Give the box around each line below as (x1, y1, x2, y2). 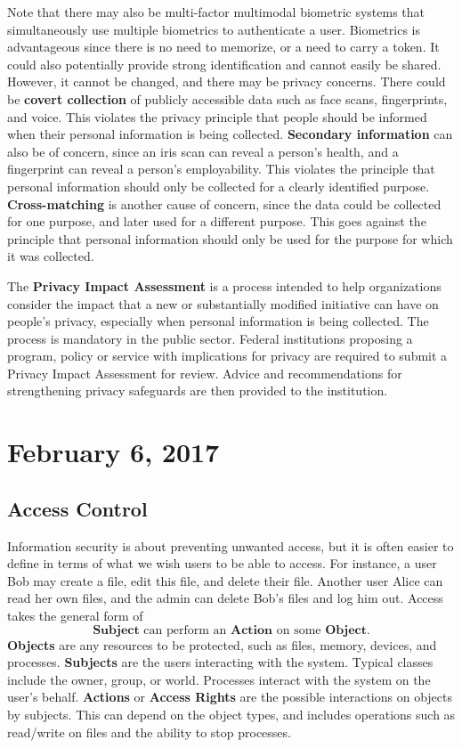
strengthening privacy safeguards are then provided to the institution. (7, 381, 388, 400)
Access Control (7, 494, 148, 522)
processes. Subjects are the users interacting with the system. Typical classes (7, 653, 434, 671)
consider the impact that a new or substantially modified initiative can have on (7, 294, 439, 313)
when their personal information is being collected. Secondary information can (7, 125, 453, 143)
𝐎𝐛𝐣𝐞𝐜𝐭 (325, 623, 367, 637)
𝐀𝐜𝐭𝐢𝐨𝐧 (231, 623, 273, 637)
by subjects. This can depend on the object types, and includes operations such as (7, 704, 456, 723)
